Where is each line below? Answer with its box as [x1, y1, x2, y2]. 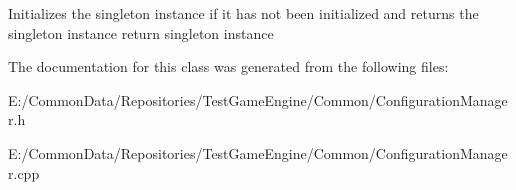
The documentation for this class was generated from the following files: [8, 56, 449, 77]
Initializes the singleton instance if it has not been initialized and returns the [8, 3, 479, 23]
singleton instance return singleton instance [8, 22, 274, 43]
